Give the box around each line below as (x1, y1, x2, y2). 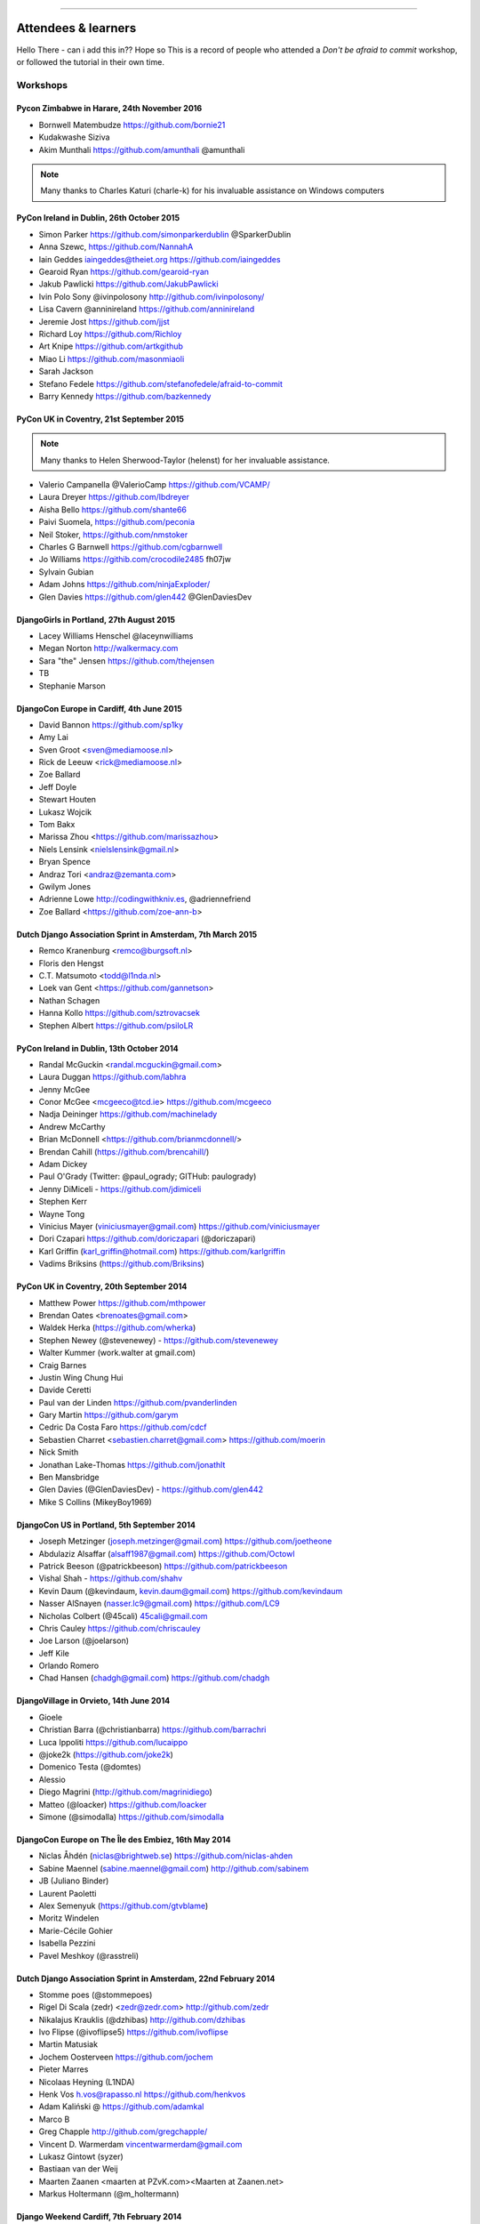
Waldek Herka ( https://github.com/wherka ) (38, 1322, 196, 1334)
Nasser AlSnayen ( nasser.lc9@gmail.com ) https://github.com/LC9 (38, 1598, 280, 1609)
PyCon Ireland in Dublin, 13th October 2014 (16, 1043, 180, 1053)
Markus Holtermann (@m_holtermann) (38, 2188, 180, 2199)
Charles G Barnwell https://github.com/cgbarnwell (38, 542, 223, 552)
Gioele (38, 1712, 62, 1722)
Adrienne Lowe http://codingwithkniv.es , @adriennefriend (38, 894, 252, 905)
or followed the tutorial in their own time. (16, 56, 164, 67)
